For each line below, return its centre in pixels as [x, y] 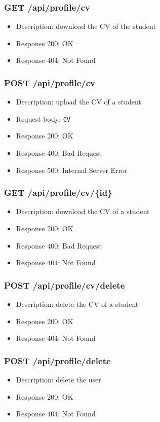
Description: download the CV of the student [86, 26]
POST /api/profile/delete [57, 360]
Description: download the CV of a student [83, 211]
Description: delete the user [58, 380]
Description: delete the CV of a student [77, 304]
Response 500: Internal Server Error [72, 170]
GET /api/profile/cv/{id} [58, 192]
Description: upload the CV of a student [78, 102]
